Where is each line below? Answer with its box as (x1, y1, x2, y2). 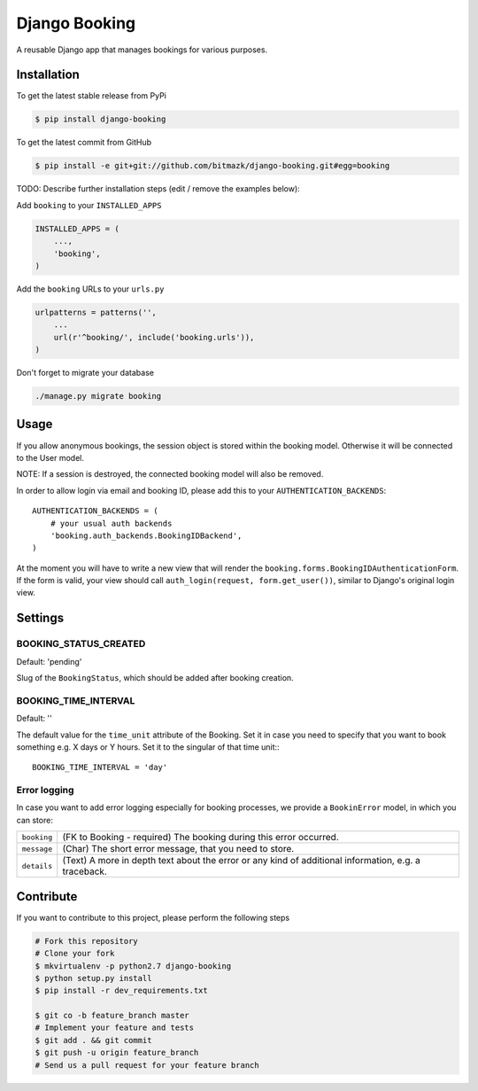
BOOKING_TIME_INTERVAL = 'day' (32, 762, 168, 773)
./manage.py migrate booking (35, 391, 162, 401)
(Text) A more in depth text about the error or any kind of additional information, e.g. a (62, 854, 420, 867)
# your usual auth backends (50, 518, 173, 528)
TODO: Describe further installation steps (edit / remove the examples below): (16, 183, 300, 194)
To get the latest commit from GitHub (16, 137, 152, 148)
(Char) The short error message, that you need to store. (62, 843, 295, 855)
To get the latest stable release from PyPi (16, 90, 167, 101)
